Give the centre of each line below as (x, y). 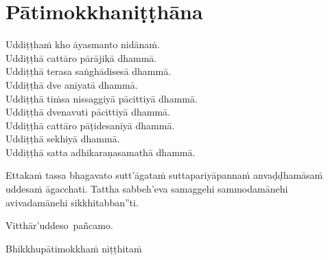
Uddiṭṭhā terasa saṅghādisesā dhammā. (89, 71)
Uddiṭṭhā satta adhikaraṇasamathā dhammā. (101, 152)
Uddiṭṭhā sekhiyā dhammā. (63, 139)
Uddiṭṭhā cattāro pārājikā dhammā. (81, 57)
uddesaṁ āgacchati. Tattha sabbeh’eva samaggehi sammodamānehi (147, 189)
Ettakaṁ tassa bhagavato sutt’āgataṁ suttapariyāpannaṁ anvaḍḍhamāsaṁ (164, 175)
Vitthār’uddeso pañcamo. (59, 225)
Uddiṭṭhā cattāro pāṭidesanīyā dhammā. (90, 125)
